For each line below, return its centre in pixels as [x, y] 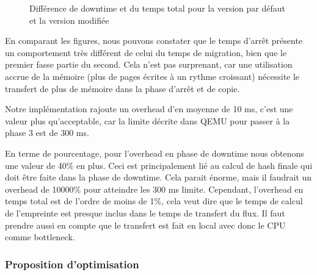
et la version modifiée [69, 20]
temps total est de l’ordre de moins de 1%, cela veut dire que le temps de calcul [154, 201]
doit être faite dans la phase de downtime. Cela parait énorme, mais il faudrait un [158, 177]
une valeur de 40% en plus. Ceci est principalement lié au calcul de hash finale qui [159, 165]
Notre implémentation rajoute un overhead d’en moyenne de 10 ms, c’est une [149, 109]
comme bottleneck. [40, 237]
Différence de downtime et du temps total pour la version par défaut [157, 8]
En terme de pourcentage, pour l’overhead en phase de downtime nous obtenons [155, 153]
